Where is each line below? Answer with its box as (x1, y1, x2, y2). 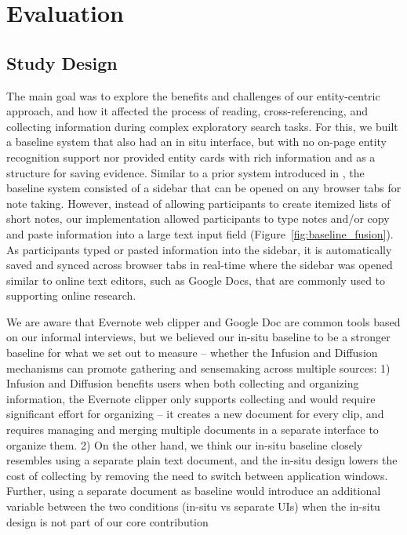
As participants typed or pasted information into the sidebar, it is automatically (6, 241, 392, 257)
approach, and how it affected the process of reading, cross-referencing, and (6, 103, 368, 119)
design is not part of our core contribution (6, 513, 209, 530)
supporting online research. (6, 287, 136, 304)
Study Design (6, 50, 118, 75)
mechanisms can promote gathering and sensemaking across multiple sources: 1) (6, 359, 391, 376)
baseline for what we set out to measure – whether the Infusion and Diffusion (6, 344, 378, 361)
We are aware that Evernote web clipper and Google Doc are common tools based (6, 313, 401, 329)
